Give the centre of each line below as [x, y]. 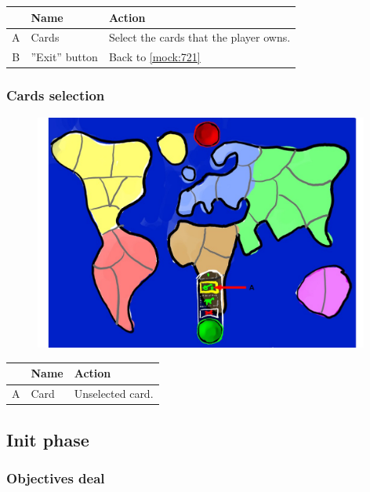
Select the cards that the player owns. [200, 37]
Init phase [48, 439]
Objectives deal [56, 478]
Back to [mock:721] [154, 57]
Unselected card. [114, 394]
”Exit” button [64, 57]
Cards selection [56, 95]
